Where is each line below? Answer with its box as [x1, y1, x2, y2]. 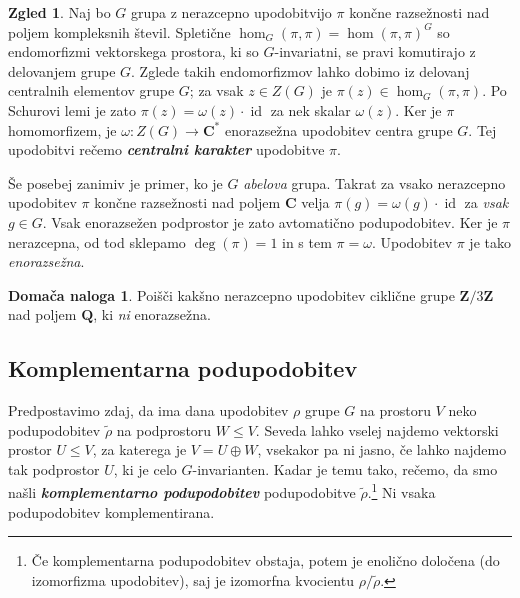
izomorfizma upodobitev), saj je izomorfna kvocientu [31, 569, 354, 590]
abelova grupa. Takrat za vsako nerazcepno [243, 172, 506, 193]
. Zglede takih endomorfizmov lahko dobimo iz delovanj [131, 60, 470, 81]
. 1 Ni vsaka [367, 479, 436, 503]
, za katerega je [92, 439, 187, 460]
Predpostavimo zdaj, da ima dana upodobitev [8, 400, 289, 421]
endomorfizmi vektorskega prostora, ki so [8, 41, 259, 62]
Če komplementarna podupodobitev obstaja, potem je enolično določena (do [31, 550, 500, 571]
